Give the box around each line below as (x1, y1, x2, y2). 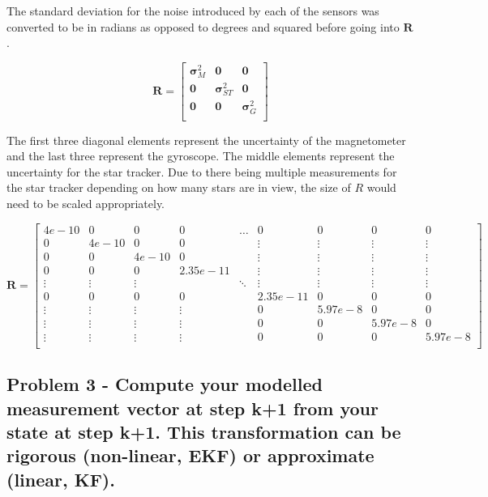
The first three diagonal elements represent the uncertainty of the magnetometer (6, 131, 406, 148)
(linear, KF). (6, 466, 115, 491)
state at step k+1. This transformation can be (6, 419, 401, 444)
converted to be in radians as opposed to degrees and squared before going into (6, 18, 400, 35)
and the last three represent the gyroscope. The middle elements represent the (6, 147, 395, 164)
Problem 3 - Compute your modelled (6, 372, 323, 397)
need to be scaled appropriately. (6, 195, 165, 211)
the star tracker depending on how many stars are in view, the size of (6, 179, 351, 196)
